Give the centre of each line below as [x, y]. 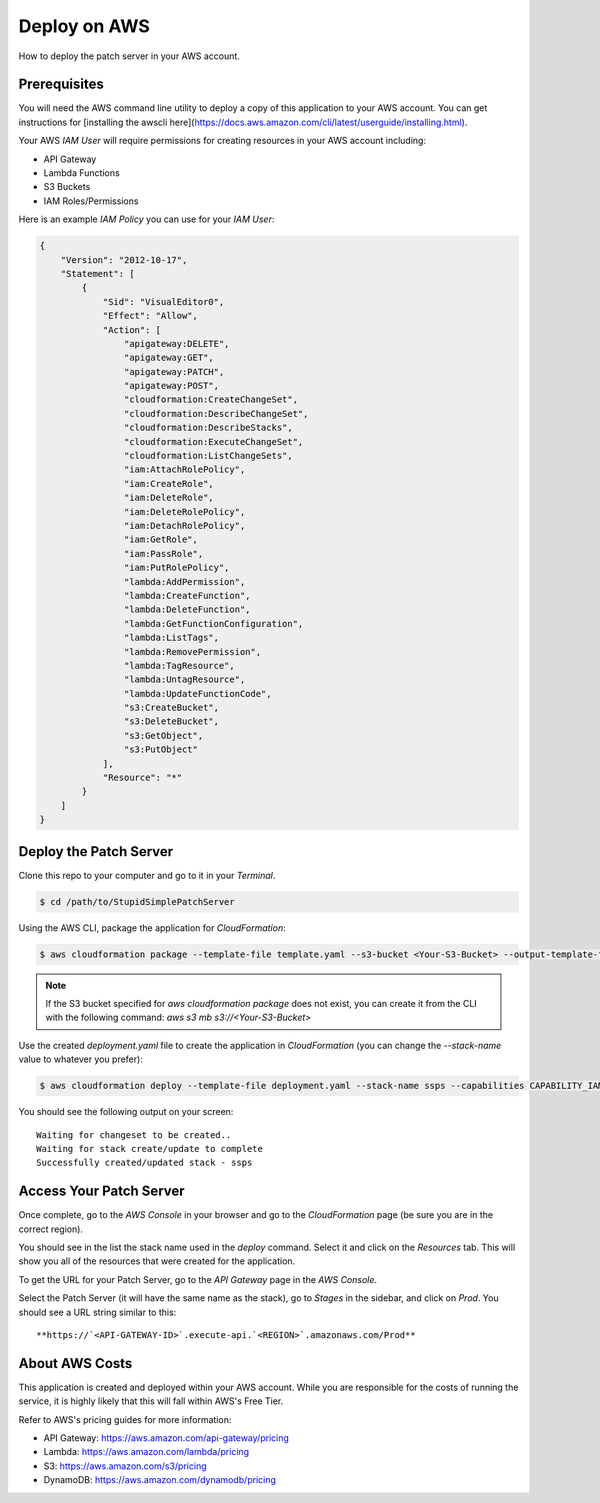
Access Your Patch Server [101, 1191]
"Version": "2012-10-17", [124, 259]
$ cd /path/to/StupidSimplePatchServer [137, 901]
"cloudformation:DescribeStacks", [208, 428]
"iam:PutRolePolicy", [176, 568]
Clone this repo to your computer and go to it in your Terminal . [147, 875]
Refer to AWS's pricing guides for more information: [125, 1419]
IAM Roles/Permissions [91, 201]
